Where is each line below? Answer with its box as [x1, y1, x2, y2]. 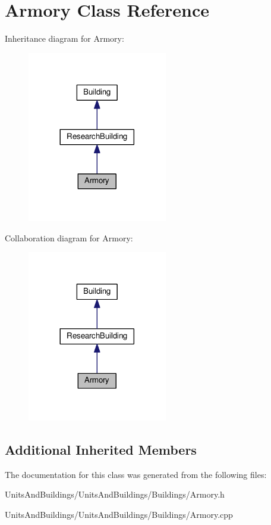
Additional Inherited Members [5, 440, 197, 458]
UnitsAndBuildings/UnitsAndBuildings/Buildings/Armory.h [5, 488, 225, 501]
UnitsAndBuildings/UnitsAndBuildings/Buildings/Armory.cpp [5, 508, 233, 520]
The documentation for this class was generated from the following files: [5, 468, 267, 480]
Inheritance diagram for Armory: [5, 32, 124, 45]
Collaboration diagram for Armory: [5, 231, 133, 244]
